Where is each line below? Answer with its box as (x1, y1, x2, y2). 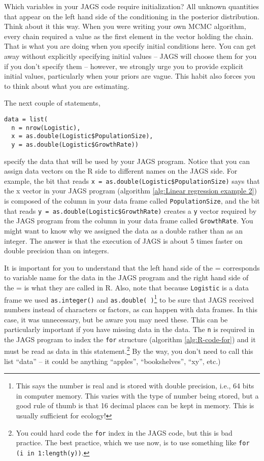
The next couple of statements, (4, 97, 101, 108)
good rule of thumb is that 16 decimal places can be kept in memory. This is (16, 400, 254, 411)
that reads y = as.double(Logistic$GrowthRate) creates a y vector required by (4, 205, 257, 216)
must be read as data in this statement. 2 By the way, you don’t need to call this (4, 344, 253, 356)
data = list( (4, 115, 48, 123)
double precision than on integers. (4, 245, 109, 256)
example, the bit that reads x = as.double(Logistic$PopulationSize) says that (4, 175, 260, 186)
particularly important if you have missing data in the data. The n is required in (4, 324, 254, 335)
